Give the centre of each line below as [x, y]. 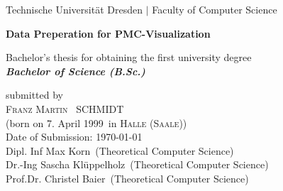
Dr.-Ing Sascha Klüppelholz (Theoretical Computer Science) [137, 164]
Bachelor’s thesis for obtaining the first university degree [129, 57]
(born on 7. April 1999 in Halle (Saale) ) [96, 122]
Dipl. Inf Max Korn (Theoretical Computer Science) [120, 150]
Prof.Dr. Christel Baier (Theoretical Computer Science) [127, 178]
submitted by [34, 95]
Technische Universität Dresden [74, 9]
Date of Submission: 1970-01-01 [74, 137]
